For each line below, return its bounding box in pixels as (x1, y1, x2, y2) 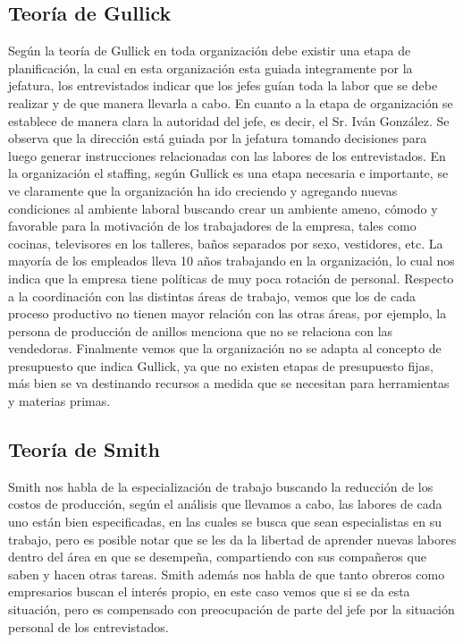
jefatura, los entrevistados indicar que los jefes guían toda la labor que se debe (8, 76, 438, 95)
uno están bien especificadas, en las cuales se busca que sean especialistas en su (8, 512, 442, 531)
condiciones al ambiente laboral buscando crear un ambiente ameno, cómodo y (8, 199, 438, 217)
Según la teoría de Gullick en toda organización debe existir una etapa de (8, 41, 411, 60)
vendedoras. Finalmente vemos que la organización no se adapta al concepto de (8, 339, 442, 358)
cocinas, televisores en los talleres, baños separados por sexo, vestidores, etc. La (8, 233, 443, 252)
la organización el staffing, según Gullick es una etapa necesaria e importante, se (8, 164, 449, 182)
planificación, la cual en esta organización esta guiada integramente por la (8, 58, 413, 77)
